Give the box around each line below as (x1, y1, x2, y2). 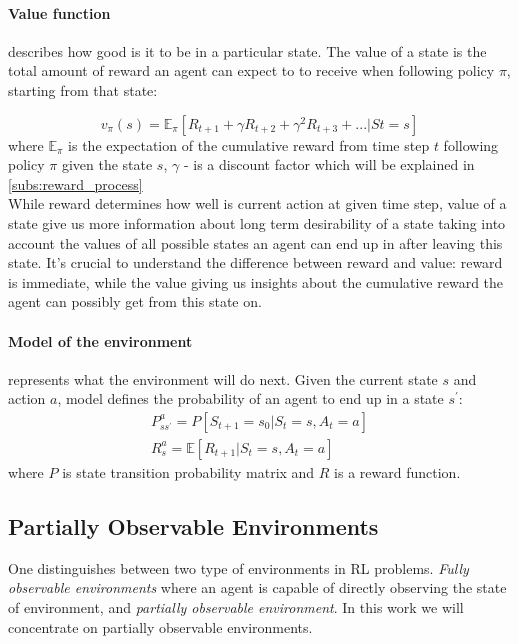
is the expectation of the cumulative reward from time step (68, 134, 430, 155)
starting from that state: (8, 79, 158, 100)
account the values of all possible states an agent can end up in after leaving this (8, 232, 503, 253)
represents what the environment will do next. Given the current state (8, 368, 438, 389)
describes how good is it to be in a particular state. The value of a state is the (8, 40, 487, 61)
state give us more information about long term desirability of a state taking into (8, 212, 506, 233)
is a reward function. (334, 461, 461, 482)
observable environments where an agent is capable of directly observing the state (8, 577, 507, 598)
